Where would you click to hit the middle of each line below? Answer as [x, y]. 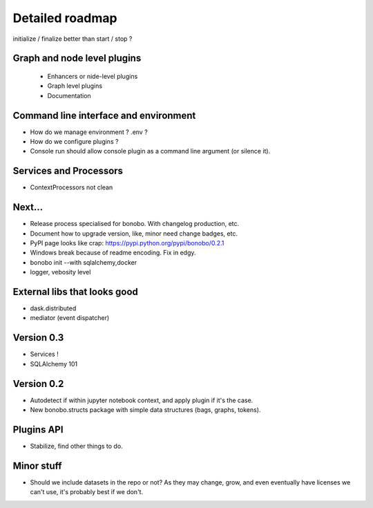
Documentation [69, 95]
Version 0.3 [38, 338]
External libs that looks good [75, 292]
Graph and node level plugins [77, 58]
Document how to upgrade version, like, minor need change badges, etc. [134, 233]
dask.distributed [53, 308]
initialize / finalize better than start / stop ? [73, 39]
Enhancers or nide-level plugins [93, 76]
